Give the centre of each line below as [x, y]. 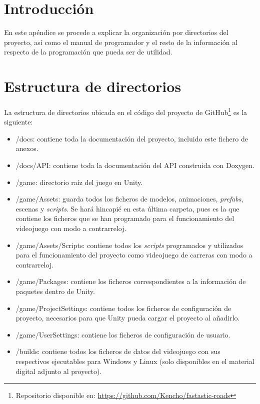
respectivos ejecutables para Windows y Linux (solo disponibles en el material [135, 361]
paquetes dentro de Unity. [55, 291]
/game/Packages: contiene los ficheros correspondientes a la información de [131, 281]
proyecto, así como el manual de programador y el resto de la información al [121, 42]
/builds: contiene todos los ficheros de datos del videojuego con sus [118, 351]
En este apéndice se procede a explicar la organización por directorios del [116, 32]
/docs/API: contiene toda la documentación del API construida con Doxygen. [135, 165]
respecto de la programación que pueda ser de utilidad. [88, 52]
